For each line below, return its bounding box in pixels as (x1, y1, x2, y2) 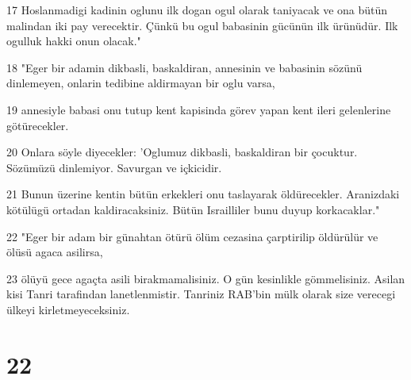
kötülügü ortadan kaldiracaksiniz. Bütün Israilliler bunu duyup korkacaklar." (6, 201, 380, 217)
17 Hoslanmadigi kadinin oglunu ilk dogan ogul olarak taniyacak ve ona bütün (6, 2, 388, 17)
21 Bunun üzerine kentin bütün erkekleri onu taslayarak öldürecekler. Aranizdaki (6, 186, 400, 202)
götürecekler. (6, 117, 69, 133)
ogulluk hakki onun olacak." (6, 33, 141, 49)
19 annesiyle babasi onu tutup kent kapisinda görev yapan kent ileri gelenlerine (6, 101, 391, 117)
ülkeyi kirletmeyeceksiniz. (6, 301, 130, 317)
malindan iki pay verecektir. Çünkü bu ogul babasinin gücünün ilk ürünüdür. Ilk (6, 17, 398, 33)
